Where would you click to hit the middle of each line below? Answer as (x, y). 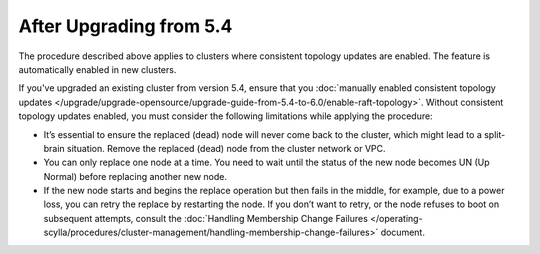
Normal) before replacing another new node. (135, 176)
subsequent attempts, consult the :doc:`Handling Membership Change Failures (206, 218)
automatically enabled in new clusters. (97, 69)
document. (402, 232)
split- (494, 134)
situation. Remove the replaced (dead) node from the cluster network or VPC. (226, 148)
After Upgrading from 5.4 (125, 26)
